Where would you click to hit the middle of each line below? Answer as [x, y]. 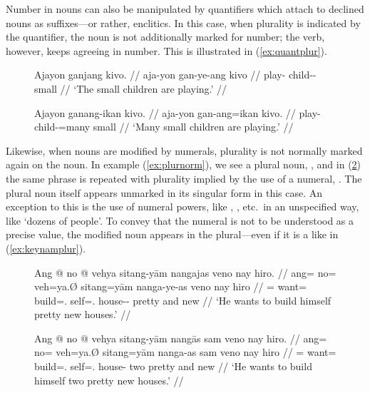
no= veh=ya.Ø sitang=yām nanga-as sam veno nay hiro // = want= [185, 352]
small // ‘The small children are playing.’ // [131, 88]
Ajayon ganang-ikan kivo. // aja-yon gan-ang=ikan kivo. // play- [178, 112]
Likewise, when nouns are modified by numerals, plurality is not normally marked [184, 150]
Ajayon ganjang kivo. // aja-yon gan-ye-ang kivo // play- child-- [175, 75]
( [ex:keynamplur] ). [46, 248]
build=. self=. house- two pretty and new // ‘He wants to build [173, 366]
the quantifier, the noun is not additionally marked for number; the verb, [165, 37]
